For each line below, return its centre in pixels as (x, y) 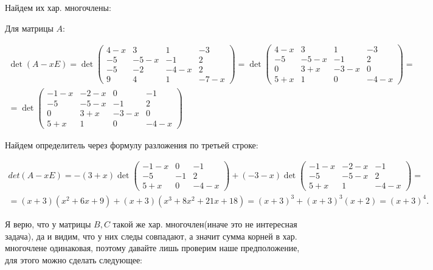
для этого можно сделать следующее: (74, 259)
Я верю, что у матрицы (48, 223)
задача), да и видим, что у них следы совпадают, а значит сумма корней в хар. (151, 236)
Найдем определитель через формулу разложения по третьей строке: (132, 144)
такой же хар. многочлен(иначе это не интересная (205, 223)
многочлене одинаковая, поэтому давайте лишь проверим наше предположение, (152, 248)
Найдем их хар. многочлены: (58, 7)
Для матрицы (29, 28)
